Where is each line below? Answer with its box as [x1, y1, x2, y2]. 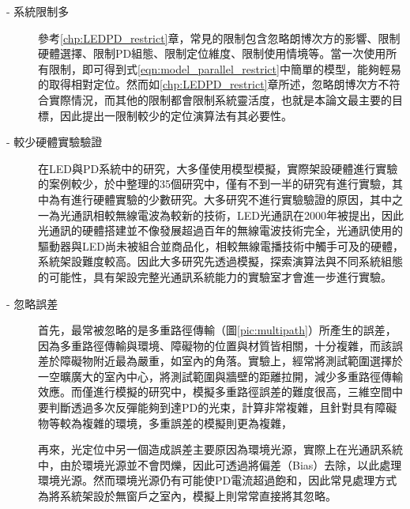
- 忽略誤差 [6, 295, 58, 311]
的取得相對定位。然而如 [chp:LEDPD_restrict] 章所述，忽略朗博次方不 [38, 76, 389, 92]
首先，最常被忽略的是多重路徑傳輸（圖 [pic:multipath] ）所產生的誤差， [38, 322, 397, 338]
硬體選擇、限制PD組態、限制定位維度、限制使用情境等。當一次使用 [38, 45, 386, 62]
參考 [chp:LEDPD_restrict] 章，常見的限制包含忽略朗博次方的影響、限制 [38, 29, 401, 46]
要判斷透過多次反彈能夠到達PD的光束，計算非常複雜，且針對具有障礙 [38, 399, 397, 416]
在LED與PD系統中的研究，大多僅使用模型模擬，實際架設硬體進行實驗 [38, 160, 398, 176]
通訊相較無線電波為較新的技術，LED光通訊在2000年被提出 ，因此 [70, 206, 404, 223]
